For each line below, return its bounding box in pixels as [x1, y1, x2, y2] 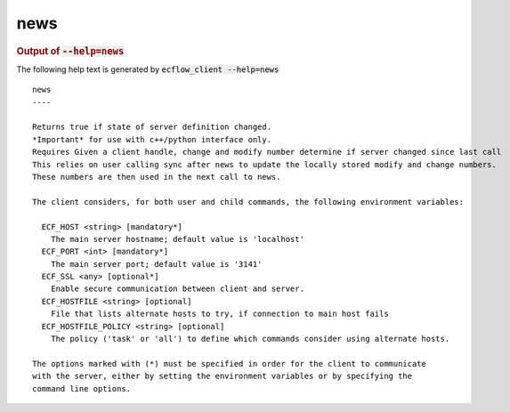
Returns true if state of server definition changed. [32, 122, 271, 133]
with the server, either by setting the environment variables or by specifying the [32, 371, 413, 382]
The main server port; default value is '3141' [50, 259, 263, 269]
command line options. [32, 384, 132, 393]
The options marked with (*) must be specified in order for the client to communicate [32, 359, 427, 368]
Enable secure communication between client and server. [50, 284, 304, 294]
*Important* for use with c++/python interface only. [32, 134, 271, 144]
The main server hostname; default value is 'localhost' [50, 234, 304, 244]
